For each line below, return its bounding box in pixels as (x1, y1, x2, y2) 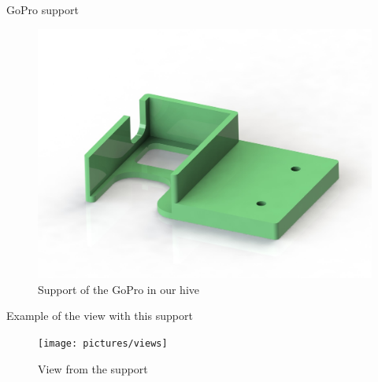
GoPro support (6, 2, 79, 17)
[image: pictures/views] (38, 337, 168, 349)
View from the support (38, 360, 148, 376)
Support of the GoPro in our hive (38, 281, 200, 297)
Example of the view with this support (6, 307, 193, 324)
